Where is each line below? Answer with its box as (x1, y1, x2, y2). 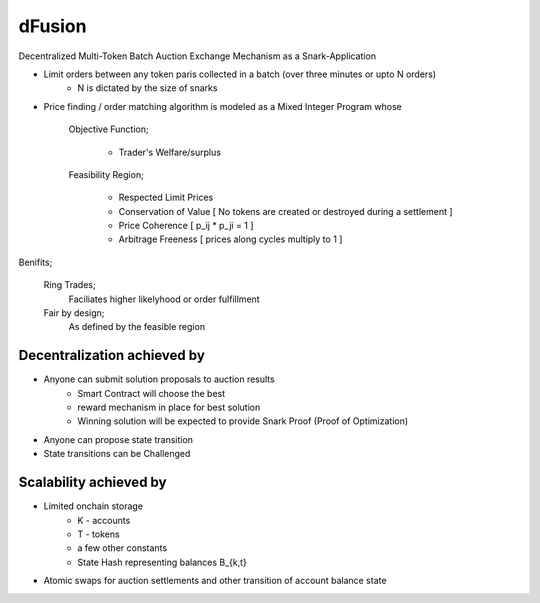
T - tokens (77, 528, 120, 540)
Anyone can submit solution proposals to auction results (43, 373, 275, 385)
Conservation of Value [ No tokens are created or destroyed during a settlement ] (118, 205, 454, 217)
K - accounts (77, 514, 131, 526)
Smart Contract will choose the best (77, 387, 226, 399)
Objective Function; (68, 123, 149, 135)
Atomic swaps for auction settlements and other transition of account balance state (43, 575, 387, 587)
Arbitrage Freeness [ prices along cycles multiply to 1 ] (118, 233, 343, 245)
